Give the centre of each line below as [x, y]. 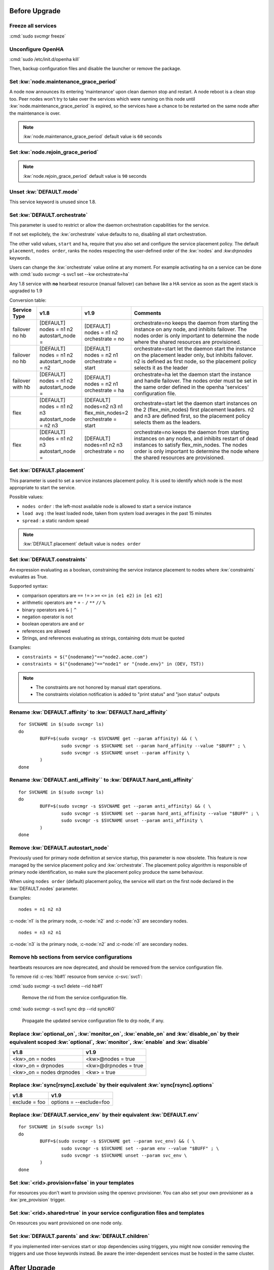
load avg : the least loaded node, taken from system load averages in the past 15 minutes [117, 514]
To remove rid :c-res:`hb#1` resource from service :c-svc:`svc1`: [76, 977]
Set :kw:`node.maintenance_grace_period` [63, 82]
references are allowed [46, 631]
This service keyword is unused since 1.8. [53, 202]
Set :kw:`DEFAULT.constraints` [48, 560]
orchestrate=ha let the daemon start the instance [192, 374]
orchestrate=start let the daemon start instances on [195, 403]
